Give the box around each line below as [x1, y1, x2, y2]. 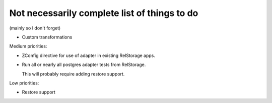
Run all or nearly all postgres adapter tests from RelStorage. [22, 61, 146, 67]
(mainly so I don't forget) [9, 25, 61, 31]
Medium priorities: [9, 43, 47, 49]
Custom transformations [22, 34, 73, 40]
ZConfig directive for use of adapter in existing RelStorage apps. [22, 52, 156, 58]
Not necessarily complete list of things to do [9, 7, 198, 18]
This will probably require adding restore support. [22, 70, 125, 77]
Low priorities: [9, 80, 39, 86]
